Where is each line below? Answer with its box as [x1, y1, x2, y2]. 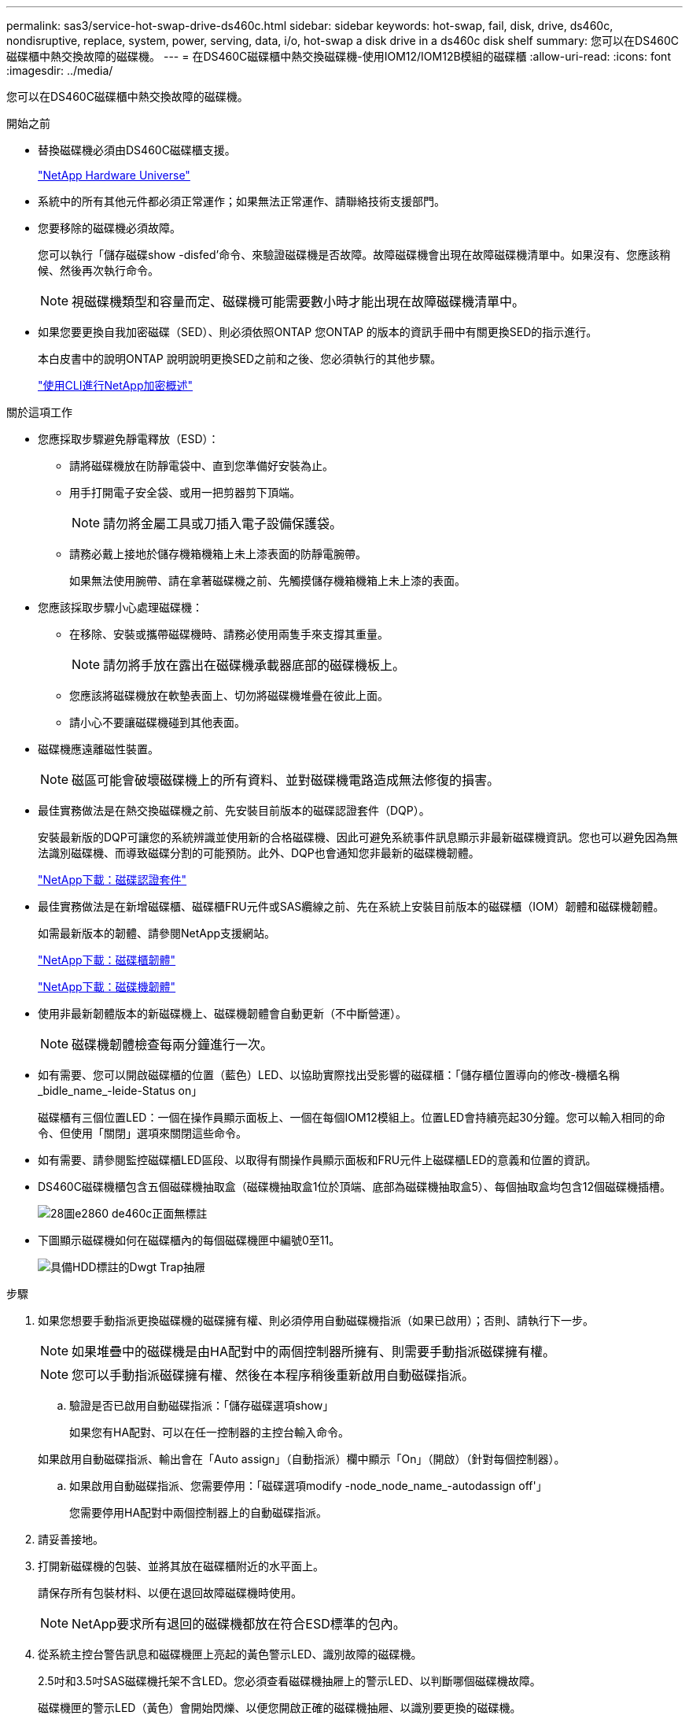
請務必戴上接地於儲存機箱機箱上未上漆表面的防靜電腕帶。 [69, 547, 367, 560]
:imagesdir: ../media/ [6, 64, 113, 77]
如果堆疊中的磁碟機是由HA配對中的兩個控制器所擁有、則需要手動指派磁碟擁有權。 [72, 1344, 555, 1359]
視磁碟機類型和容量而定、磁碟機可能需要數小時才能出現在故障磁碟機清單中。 [72, 294, 525, 309]
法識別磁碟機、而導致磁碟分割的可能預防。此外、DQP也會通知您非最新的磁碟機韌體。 [38, 846, 480, 859]
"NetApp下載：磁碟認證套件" [38, 873, 187, 886]
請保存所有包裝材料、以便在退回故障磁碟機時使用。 [38, 1586, 302, 1599]
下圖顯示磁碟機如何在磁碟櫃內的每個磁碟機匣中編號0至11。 [38, 1233, 341, 1247]
